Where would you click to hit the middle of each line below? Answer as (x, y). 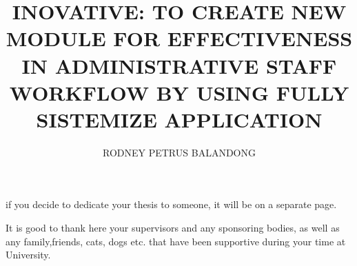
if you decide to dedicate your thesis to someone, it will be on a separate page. (171, 204)
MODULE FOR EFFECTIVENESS (179, 38)
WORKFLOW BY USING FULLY (179, 92)
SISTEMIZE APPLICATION (179, 119)
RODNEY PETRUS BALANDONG (179, 152)
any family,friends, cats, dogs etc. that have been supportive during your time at (176, 241)
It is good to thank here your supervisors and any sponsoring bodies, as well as (173, 228)
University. (28, 255)
